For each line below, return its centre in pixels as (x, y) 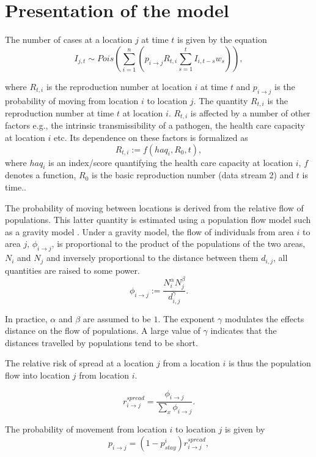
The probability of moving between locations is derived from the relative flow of (154, 207)
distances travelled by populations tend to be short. (101, 342)
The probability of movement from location (86, 429)
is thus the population (270, 363)
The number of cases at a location (69, 40)
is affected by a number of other (250, 112)
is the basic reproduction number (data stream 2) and (193, 175)
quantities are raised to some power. (72, 270)
